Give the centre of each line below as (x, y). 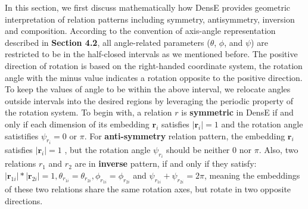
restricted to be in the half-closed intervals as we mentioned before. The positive (151, 54)
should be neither (198, 149)
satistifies (22, 135)
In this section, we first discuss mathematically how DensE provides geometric (148, 7)
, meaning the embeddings (252, 175)
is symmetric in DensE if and (237, 112)
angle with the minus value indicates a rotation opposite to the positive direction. (154, 77)
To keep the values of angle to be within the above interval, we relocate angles (148, 89)
